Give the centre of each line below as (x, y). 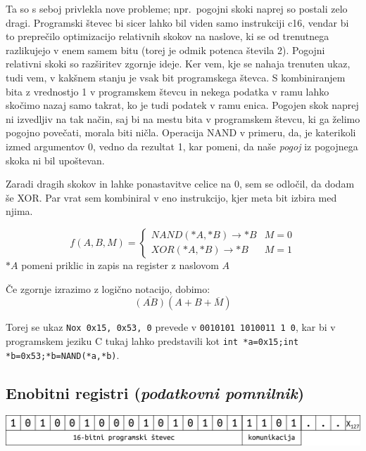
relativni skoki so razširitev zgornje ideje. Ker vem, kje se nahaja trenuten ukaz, (178, 64)
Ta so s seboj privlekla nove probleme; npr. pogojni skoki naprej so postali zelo (177, 8)
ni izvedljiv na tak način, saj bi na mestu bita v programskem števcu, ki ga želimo (183, 118)
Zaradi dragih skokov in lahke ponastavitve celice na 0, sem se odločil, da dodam (180, 184)
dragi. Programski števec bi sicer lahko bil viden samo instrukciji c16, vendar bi (177, 22)
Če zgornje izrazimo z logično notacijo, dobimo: (108, 288)
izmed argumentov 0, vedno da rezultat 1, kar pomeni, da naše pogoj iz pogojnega (182, 146)
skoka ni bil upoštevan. (55, 160)
